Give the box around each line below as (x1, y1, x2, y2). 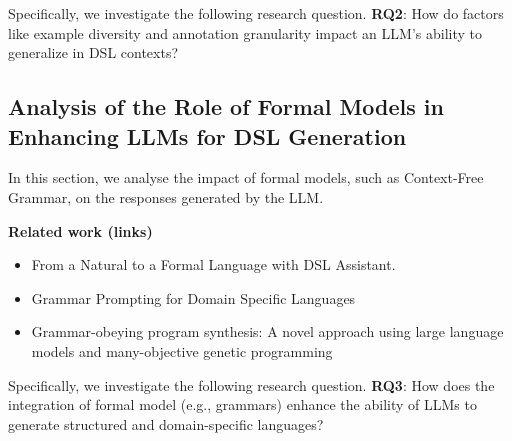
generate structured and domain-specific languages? (8, 413, 324, 434)
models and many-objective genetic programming (31, 340, 333, 361)
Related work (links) (8, 220, 153, 241)
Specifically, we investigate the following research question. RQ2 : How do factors (8, 3, 504, 23)
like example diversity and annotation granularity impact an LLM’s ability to (8, 22, 482, 43)
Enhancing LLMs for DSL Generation (8, 120, 407, 151)
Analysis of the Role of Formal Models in (8, 91, 444, 122)
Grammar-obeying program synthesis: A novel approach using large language (31, 321, 504, 342)
